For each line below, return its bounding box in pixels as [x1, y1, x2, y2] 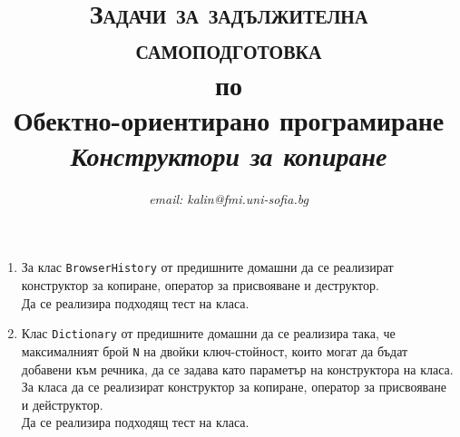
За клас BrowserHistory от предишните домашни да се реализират [21, 257, 394, 277]
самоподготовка [135, 30, 322, 67]
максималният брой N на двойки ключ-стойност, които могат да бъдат [21, 341, 408, 360]
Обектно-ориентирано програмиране [13, 101, 445, 138]
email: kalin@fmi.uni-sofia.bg [149, 189, 308, 208]
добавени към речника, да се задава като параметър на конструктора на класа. [21, 359, 454, 378]
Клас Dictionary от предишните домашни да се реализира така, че [21, 324, 396, 343]
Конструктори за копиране [70, 136, 387, 174]
